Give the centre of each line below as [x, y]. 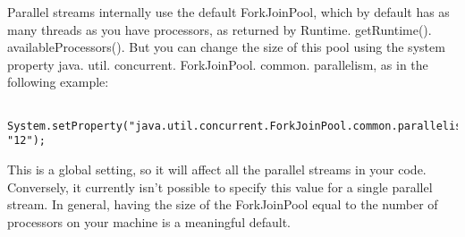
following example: [58, 82]
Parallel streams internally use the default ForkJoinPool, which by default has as [228, 12]
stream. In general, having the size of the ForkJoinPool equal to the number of [223, 204]
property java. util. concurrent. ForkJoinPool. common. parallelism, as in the [218, 64]
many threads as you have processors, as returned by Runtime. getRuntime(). [220, 29]
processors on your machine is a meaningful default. [149, 221]
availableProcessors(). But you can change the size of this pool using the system [226, 47]
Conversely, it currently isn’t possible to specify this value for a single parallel [220, 186]
